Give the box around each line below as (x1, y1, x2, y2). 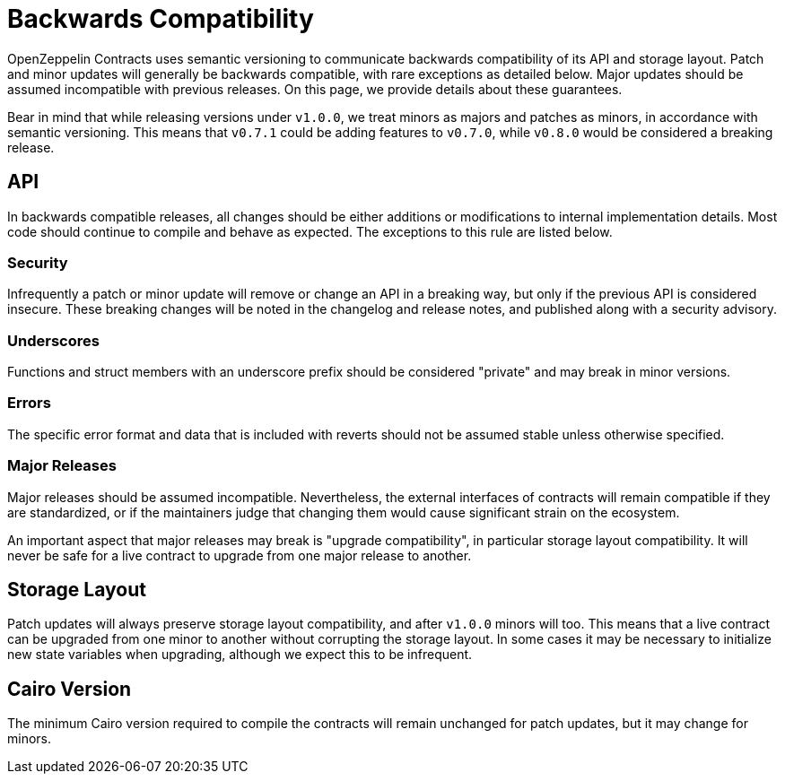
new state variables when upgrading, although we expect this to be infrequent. (7, 646, 473, 663)
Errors (7, 394, 51, 412)
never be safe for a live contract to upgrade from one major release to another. (7, 547, 472, 563)
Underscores (7, 331, 100, 350)
